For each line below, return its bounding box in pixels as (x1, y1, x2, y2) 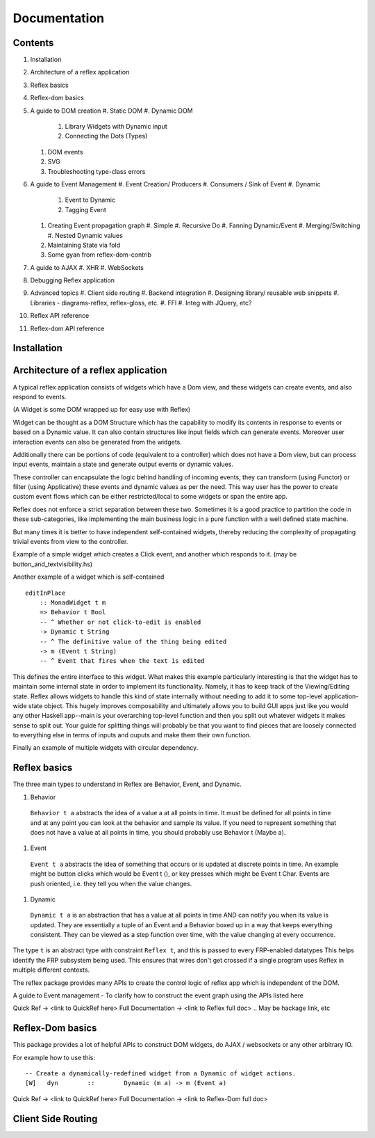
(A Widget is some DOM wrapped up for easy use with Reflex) (12, 406, 191, 414)
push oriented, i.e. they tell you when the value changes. (30, 879, 192, 888)
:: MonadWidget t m (39, 599, 106, 607)
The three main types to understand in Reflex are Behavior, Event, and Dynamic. (12, 780, 242, 789)
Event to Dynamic (65, 195, 116, 205)
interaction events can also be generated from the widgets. (12, 438, 182, 446)
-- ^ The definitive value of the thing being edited (39, 637, 227, 646)
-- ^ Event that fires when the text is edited (39, 657, 205, 665)
